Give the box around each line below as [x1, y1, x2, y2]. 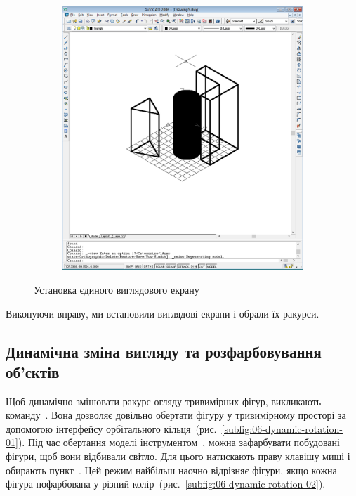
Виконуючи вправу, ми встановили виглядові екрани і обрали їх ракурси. [6, 306, 319, 320]
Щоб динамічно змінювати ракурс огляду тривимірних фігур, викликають [6, 393, 322, 408]
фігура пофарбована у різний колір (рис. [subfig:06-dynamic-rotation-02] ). [6, 476, 326, 491]
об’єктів [6, 360, 60, 382]
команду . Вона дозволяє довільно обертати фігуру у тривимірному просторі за [6, 407, 346, 422]
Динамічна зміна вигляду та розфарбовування [6, 340, 322, 362]
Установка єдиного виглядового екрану [34, 282, 199, 296]
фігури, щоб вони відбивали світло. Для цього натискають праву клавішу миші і [6, 449, 350, 464]
